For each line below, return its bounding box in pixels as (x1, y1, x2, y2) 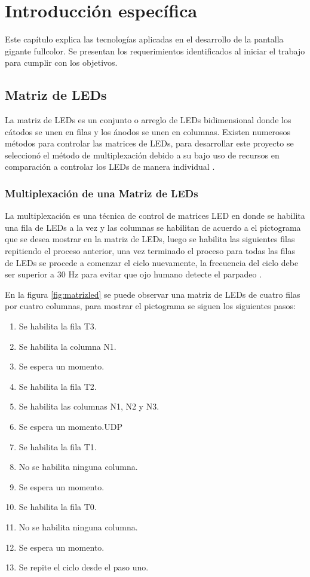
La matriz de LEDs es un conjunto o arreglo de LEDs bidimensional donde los (5, 114, 291, 126)
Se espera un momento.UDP (19, 420, 122, 433)
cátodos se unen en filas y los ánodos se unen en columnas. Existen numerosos (5, 125, 291, 138)
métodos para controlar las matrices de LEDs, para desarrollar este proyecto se (5, 137, 294, 149)
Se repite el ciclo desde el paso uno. (19, 561, 149, 573)
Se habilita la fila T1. (19, 440, 97, 453)
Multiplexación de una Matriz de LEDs (5, 186, 198, 200)
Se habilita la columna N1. (19, 340, 116, 352)
